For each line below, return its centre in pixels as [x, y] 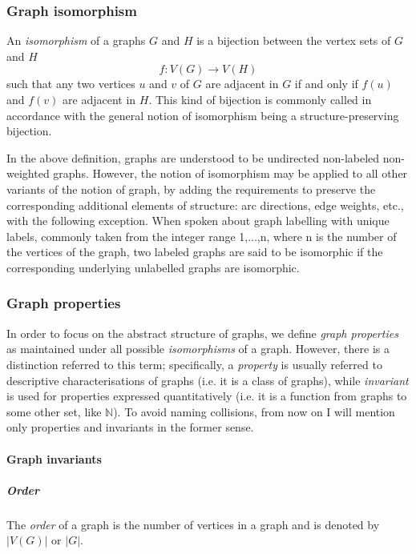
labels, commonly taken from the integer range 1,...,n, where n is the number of [202, 236]
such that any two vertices [71, 84]
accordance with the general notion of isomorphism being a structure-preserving [203, 115]
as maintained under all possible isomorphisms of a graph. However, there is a [198, 349]
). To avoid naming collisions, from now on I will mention [254, 411]
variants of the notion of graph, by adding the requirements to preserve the [191, 189]
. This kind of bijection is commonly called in [260, 99]
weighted [28, 173]
